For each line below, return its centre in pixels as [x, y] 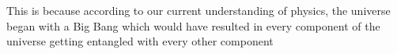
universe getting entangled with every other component [140, 41]
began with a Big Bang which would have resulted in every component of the [193, 25]
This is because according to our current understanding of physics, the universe [198, 10]
